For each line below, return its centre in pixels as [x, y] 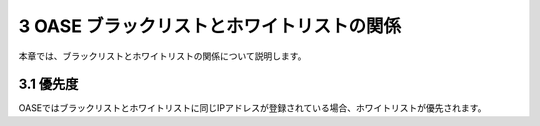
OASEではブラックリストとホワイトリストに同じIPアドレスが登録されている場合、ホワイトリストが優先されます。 [252, 108]
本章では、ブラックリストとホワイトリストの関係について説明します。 [162, 56]
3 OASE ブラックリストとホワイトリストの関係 [210, 26]
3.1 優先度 [48, 84]
